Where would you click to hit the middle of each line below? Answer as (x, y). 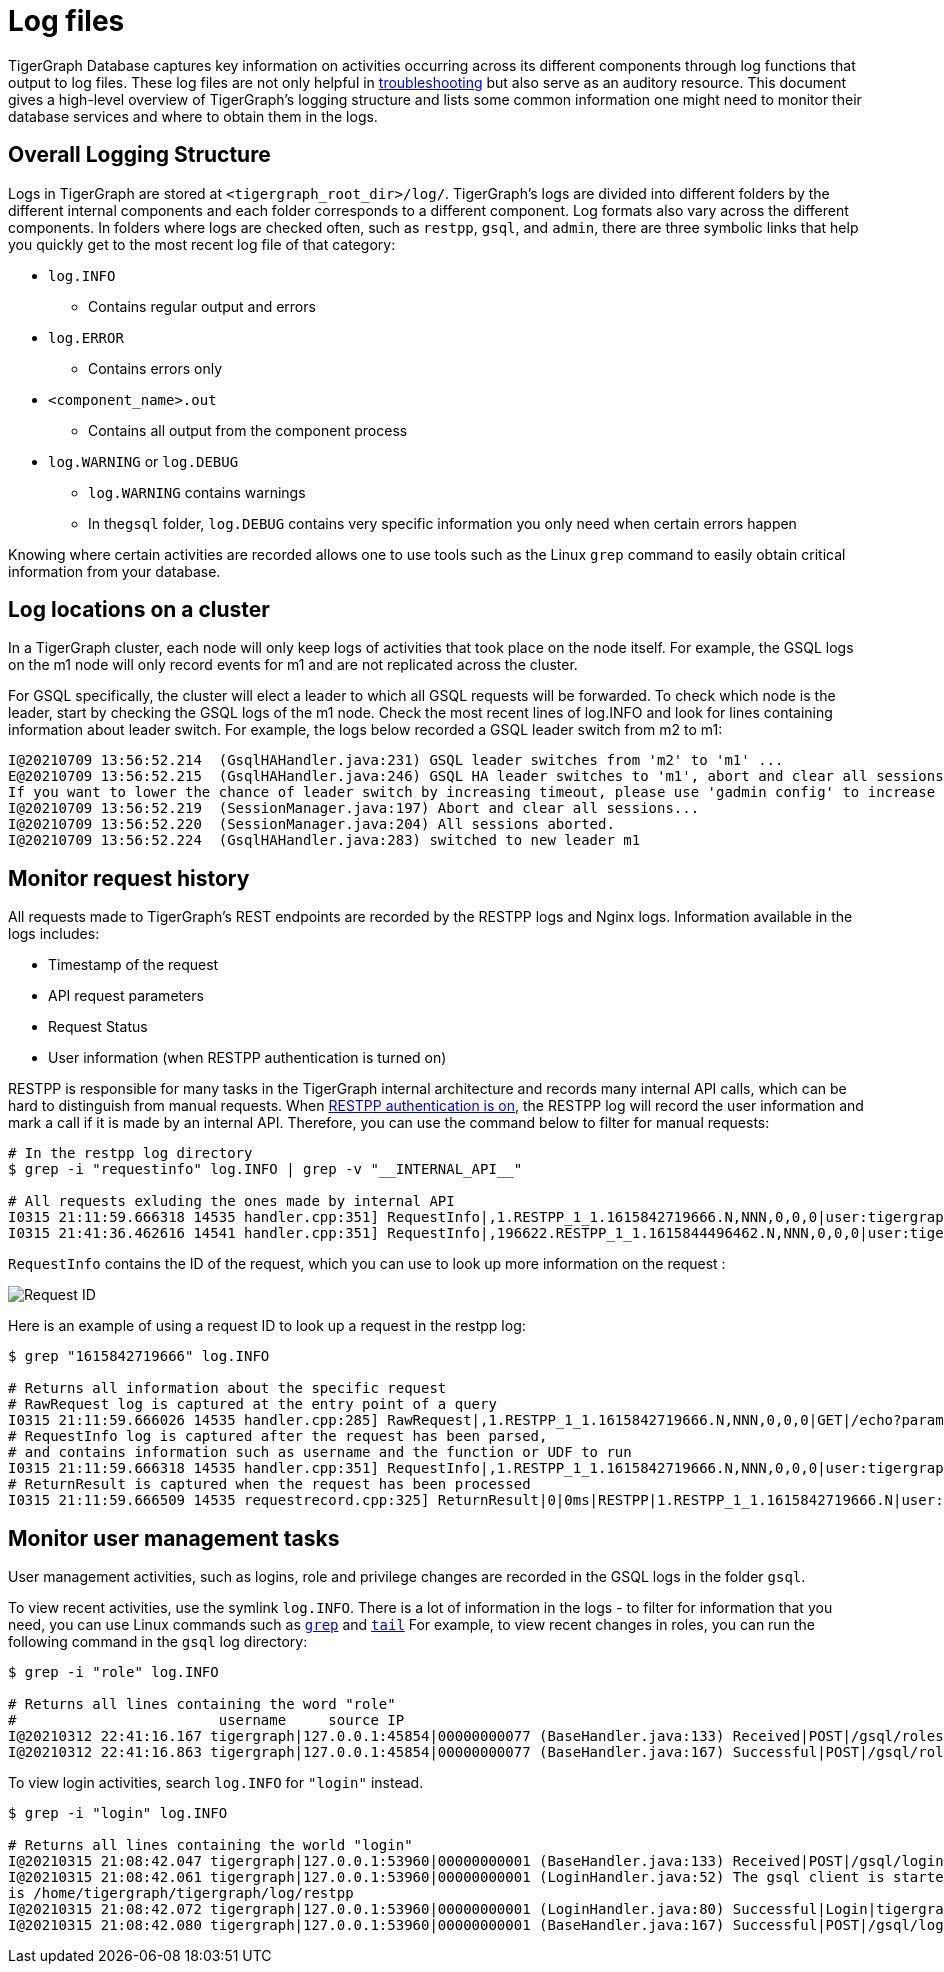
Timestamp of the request (133, 965)
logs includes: (54, 934)
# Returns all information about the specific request (227, 1388)
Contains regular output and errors (202, 306)
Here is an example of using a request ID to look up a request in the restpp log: (267, 1326)
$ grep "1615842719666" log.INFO (139, 1356)
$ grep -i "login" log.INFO (118, 1813)
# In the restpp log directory (130, 1153)
